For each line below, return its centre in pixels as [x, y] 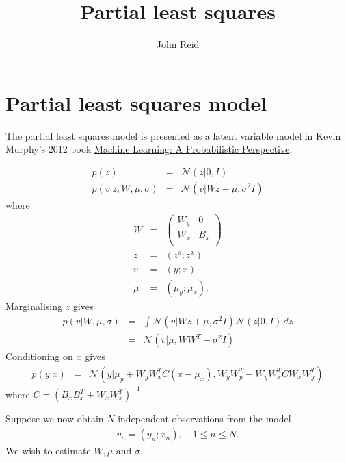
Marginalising [34, 306]
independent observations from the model [204, 419]
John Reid [178, 44]
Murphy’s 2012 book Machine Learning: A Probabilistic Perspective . [149, 149]
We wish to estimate [48, 451]
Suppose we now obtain [55, 419]
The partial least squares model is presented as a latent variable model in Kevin [173, 135]
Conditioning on [39, 356]
